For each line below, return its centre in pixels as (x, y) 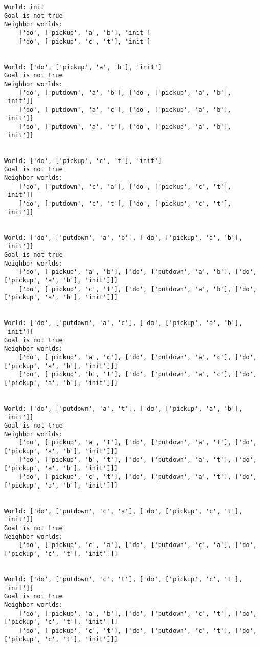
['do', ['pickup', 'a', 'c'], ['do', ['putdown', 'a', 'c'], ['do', (138, 357)
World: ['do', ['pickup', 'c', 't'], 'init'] (83, 161)
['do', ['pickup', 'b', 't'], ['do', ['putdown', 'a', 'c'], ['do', (138, 375)
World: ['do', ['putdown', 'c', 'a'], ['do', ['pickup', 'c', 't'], (123, 511)
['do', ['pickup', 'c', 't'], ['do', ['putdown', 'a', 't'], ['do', (138, 477)
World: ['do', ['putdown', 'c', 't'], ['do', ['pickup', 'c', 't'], (123, 579)
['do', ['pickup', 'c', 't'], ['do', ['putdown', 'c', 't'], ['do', (138, 630)
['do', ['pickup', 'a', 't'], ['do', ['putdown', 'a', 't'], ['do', (138, 443)
